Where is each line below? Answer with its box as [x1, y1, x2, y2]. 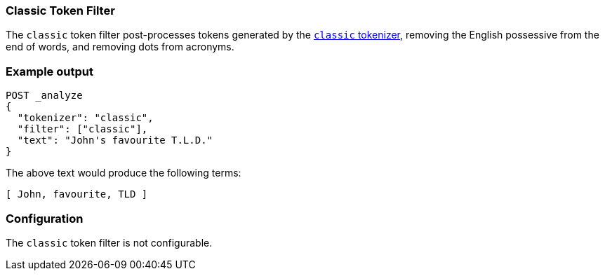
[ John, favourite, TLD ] [6, 188, 148, 200]
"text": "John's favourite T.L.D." [17, 134, 213, 146]
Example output [6, 64, 93, 78]
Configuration [6, 211, 84, 226]
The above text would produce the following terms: [6, 167, 241, 179]
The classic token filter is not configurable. [6, 236, 213, 249]
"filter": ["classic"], [17, 123, 148, 135]
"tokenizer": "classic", [17, 112, 154, 124]
